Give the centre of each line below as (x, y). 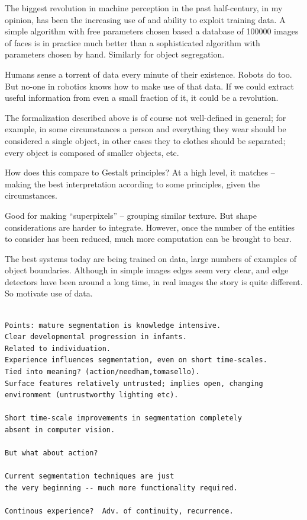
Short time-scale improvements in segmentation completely (123, 418)
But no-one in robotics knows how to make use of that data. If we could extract (149, 86)
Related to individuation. (58, 348)
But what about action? (51, 453)
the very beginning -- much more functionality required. (121, 488)
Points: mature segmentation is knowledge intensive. (113, 325)
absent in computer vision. (60, 430)
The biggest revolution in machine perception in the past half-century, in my (144, 8)
